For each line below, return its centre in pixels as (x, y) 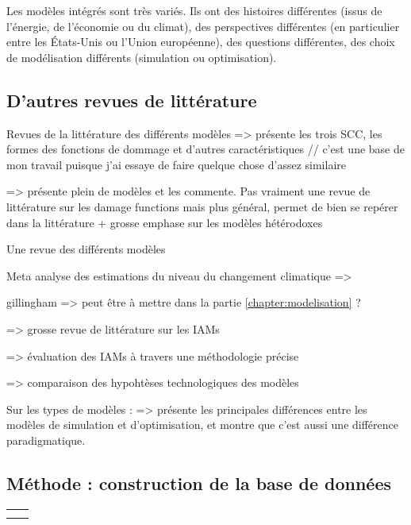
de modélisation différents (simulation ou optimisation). (142, 57)
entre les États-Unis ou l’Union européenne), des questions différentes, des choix (201, 42)
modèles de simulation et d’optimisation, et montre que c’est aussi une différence (202, 425)
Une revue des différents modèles (86, 249)
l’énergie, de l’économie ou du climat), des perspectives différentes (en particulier (203, 26)
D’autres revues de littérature (132, 100)
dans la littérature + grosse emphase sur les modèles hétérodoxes (165, 222)
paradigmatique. (46, 440)
